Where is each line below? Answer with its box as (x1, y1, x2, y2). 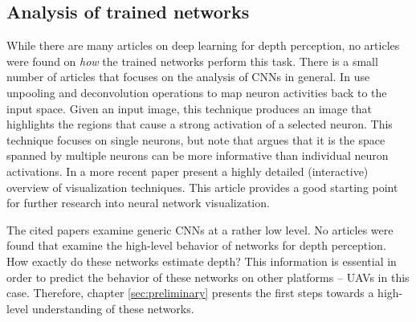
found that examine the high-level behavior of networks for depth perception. (6, 237, 386, 254)
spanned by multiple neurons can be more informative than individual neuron (6, 147, 389, 164)
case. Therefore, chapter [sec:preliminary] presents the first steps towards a (6, 284, 374, 301)
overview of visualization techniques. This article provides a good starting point (6, 178, 398, 195)
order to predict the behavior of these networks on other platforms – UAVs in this (6, 268, 410, 285)
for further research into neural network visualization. (6, 194, 270, 211)
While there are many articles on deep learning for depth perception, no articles (6, 37, 400, 54)
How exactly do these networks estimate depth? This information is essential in (6, 252, 397, 269)
